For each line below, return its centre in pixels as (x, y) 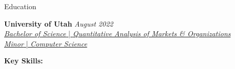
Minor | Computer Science (46, 43)
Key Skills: (24, 61)
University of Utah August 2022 (59, 23)
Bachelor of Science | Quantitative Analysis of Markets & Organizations (117, 33)
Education (20, 6)
